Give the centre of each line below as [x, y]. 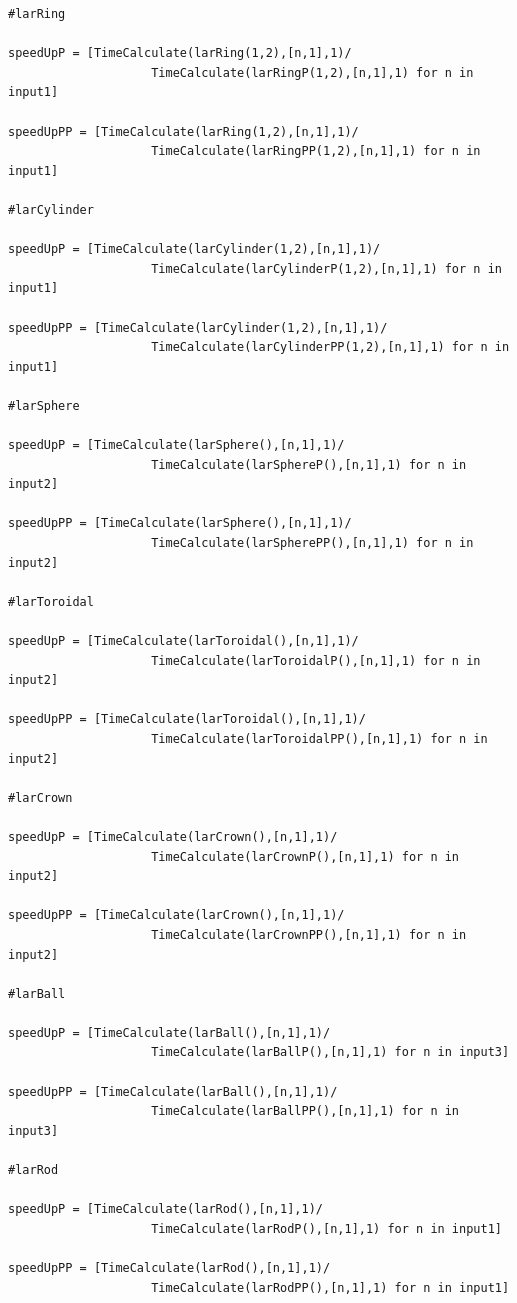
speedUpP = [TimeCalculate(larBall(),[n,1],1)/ [169, 1032]
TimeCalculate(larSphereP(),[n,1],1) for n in [309, 464]
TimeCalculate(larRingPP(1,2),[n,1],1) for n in [316, 151]
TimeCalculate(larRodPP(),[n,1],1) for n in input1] [330, 1287]
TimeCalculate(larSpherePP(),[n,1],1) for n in [312, 543]
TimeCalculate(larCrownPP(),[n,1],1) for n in [309, 934]
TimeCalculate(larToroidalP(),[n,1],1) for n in [316, 660]
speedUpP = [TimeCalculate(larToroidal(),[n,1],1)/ [183, 641]
